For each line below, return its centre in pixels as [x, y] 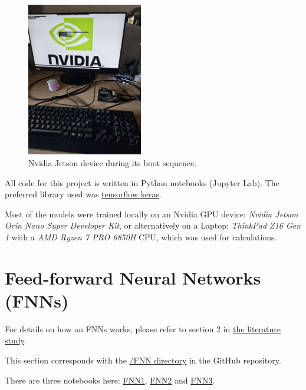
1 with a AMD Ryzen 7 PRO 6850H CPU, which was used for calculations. [141, 237]
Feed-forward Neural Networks [133, 277]
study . [16, 340]
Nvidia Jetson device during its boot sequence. [113, 162]
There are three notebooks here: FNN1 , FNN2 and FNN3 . [110, 380]
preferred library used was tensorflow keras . [83, 194]
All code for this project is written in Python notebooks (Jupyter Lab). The [142, 182]
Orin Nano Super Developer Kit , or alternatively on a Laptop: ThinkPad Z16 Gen [153, 225]
